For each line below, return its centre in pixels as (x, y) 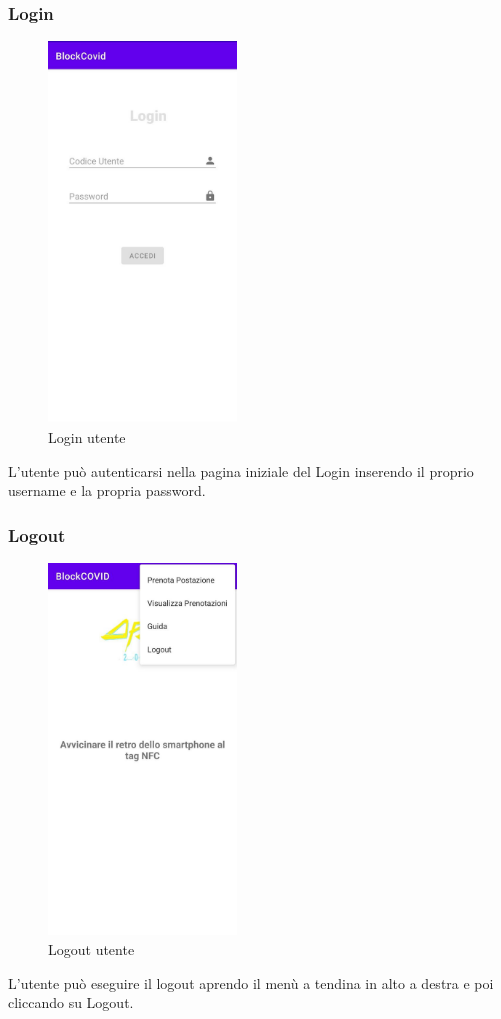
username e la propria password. (107, 490)
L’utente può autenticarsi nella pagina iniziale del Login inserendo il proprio (241, 470)
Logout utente (91, 948)
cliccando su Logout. (71, 1002)
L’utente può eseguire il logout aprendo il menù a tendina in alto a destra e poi (251, 982)
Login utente (87, 437)
